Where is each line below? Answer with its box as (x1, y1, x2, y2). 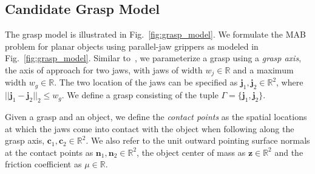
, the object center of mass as (137, 146, 246, 158)
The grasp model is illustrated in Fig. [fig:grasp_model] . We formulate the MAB (5, 28, 306, 41)
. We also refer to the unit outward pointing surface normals (86, 134, 310, 147)
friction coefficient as (5, 158, 82, 170)
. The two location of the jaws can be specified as (54, 76, 238, 89)
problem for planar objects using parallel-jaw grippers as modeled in (5, 39, 259, 52)
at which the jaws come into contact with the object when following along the (5, 122, 294, 135)
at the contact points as (5, 146, 93, 158)
